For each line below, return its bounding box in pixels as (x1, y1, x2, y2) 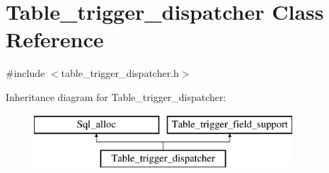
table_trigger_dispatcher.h (61, 66, 179, 80)
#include (6, 66, 45, 80)
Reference (6, 25, 104, 54)
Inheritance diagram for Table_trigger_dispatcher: (6, 89, 226, 104)
